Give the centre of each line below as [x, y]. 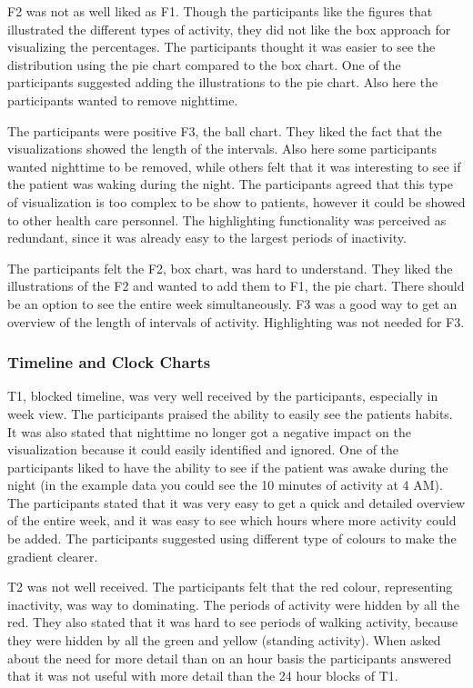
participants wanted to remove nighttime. [123, 100]
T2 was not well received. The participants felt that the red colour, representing [230, 587]
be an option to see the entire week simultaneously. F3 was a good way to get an [232, 303]
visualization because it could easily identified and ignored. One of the [203, 449]
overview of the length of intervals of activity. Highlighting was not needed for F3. [236, 321]
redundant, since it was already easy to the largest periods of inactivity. [207, 238]
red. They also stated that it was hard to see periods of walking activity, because [233, 622]
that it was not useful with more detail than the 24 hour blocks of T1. [203, 676]
